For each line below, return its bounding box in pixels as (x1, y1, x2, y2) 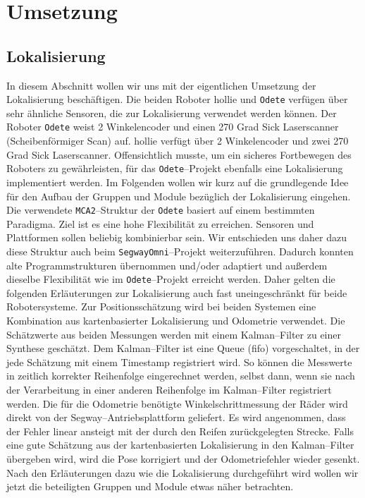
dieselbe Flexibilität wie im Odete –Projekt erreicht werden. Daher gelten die (6, 272, 335, 286)
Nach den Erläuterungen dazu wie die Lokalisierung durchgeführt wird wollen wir (6, 465, 359, 480)
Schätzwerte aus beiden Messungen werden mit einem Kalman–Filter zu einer (6, 327, 341, 341)
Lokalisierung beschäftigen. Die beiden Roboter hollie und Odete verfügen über (6, 92, 348, 107)
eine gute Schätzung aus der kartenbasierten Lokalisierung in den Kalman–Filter (6, 437, 354, 452)
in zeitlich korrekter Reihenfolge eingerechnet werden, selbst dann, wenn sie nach (6, 368, 355, 383)
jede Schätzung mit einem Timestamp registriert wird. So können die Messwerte (6, 354, 352, 369)
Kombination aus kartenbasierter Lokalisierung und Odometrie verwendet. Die (6, 313, 345, 328)
